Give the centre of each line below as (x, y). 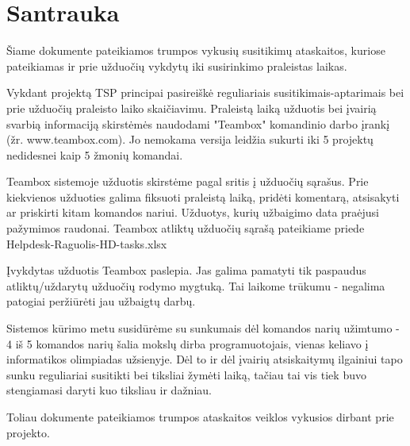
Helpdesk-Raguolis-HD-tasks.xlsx (87, 243)
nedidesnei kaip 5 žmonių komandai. (95, 154)
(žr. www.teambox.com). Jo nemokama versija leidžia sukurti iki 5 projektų (190, 139)
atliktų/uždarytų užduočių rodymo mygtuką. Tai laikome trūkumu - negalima (196, 285)
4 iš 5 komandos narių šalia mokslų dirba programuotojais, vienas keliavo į (188, 343)
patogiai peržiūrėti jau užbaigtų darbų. (101, 301)
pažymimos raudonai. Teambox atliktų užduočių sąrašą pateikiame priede (186, 228)
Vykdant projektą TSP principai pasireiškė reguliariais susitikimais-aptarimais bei (205, 92)
